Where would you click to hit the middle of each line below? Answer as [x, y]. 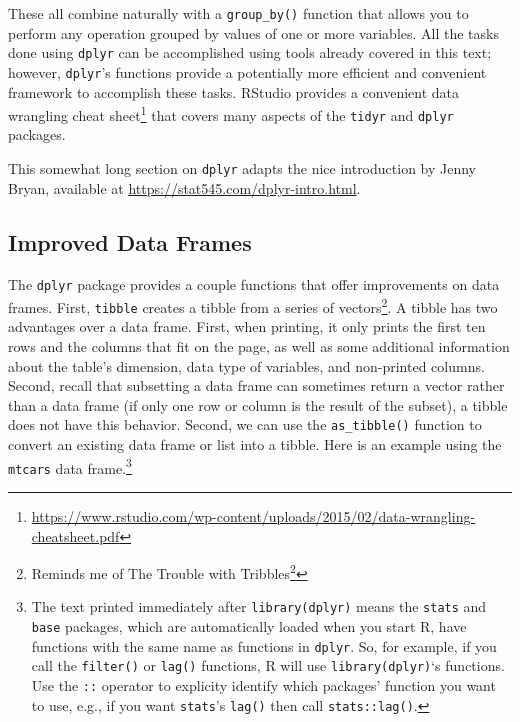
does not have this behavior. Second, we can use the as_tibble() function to [245, 424]
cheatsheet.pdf [75, 535]
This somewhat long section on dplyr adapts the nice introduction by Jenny [242, 168]
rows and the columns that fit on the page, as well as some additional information [259, 346]
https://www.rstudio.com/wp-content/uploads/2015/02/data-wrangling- [253, 516]
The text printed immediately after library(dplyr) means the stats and [259, 606]
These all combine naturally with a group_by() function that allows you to [238, 13]
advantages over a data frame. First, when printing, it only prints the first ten [247, 326]
